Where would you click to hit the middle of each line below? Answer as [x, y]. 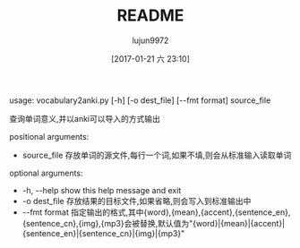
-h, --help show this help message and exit [102, 190]
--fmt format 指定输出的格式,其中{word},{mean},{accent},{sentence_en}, [156, 212]
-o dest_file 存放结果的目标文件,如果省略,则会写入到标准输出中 [137, 201]
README [150, 16]
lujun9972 [150, 40]
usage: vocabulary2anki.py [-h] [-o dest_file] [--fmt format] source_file [140, 100]
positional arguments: [49, 136]
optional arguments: [46, 173]
